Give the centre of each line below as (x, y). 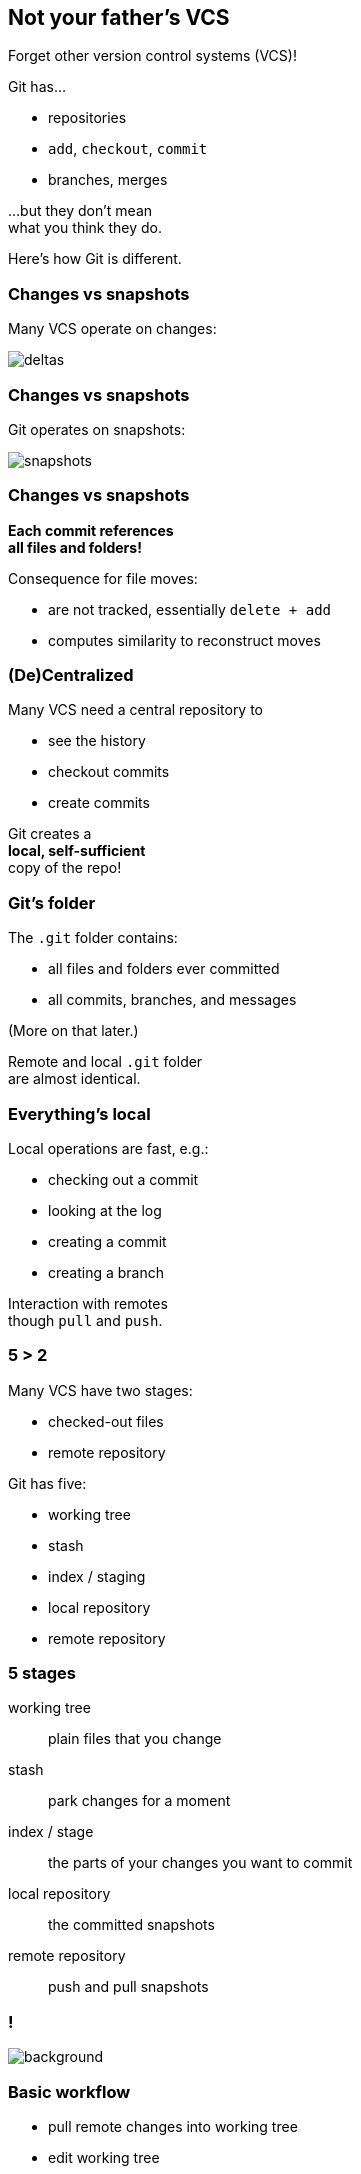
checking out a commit (123, 1179)
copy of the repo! (65, 868)
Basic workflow (69, 2091)
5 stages (42, 1673)
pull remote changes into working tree (173, 2126)
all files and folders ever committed (164, 969)
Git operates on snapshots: (97, 429)
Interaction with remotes (88, 1303)
